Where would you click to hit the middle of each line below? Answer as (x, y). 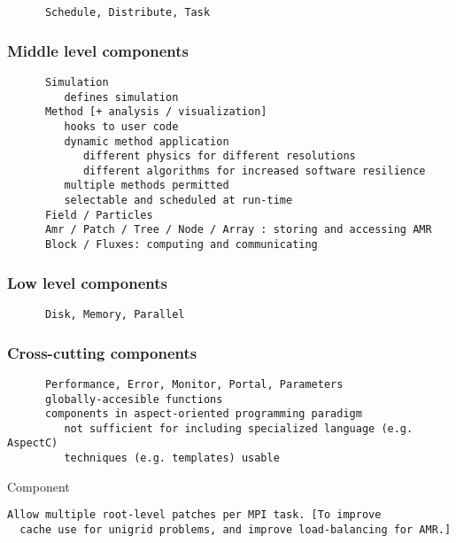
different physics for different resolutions (219, 156)
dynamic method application (147, 141)
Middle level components (98, 50)
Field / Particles (99, 215)
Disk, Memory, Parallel (115, 314)
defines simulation (121, 97)
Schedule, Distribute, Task (128, 12)
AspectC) (33, 443)
